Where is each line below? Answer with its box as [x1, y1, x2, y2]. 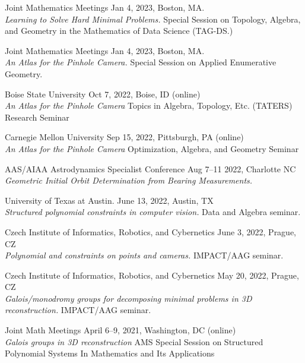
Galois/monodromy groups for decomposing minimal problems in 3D [5, 292, 252, 304]
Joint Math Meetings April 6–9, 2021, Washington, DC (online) [5, 324, 236, 336]
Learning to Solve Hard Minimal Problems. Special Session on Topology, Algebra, [5, 12, 301, 25]
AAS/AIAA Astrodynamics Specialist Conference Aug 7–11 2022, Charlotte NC [5, 162, 296, 175]
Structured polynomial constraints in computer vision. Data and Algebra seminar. [5, 206, 301, 218]
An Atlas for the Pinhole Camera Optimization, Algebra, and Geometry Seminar [5, 142, 299, 154]
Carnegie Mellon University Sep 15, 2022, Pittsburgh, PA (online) [5, 131, 244, 143]
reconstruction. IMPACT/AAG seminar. [5, 304, 151, 316]
